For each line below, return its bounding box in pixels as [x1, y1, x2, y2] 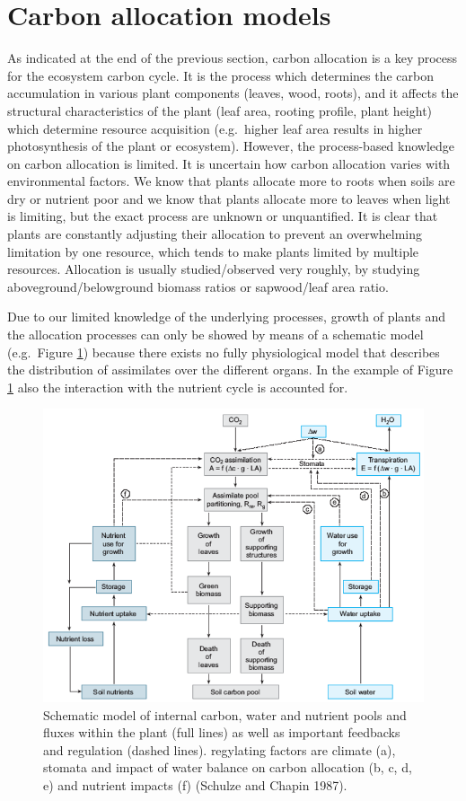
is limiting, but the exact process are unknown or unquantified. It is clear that [7, 207, 438, 225]
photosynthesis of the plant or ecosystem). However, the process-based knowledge [7, 136, 455, 155]
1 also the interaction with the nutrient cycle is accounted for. [7, 377, 348, 396]
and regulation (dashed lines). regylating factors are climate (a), [43, 740, 396, 759]
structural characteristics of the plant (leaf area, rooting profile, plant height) [7, 101, 433, 119]
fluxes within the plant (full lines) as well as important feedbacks [43, 723, 400, 742]
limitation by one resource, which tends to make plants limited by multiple [7, 242, 419, 260]
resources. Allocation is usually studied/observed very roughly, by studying [7, 260, 420, 278]
